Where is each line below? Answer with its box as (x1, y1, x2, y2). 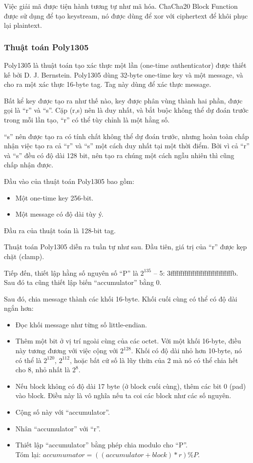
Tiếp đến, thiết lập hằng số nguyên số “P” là (4, 267, 138, 278)
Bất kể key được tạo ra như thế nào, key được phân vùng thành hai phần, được (4, 95, 243, 105)
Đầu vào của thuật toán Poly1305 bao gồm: (4, 176, 134, 186)
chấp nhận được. (4, 160, 54, 170)
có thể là (15, 355, 42, 365)
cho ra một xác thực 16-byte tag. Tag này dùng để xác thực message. (4, 79, 211, 89)
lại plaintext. (4, 20, 42, 30)
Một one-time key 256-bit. (15, 192, 94, 202)
